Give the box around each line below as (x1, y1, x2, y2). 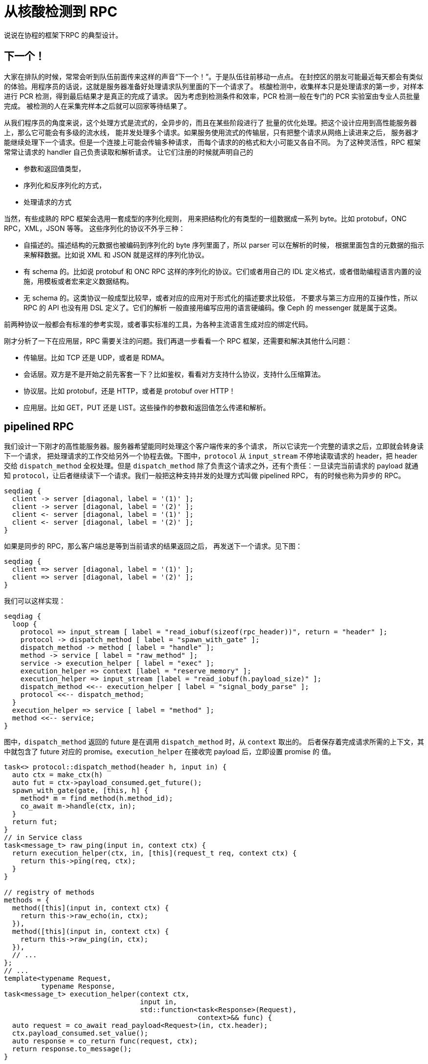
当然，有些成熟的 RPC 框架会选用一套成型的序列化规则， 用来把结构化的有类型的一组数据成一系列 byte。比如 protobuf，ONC (4, 214, 407, 223)
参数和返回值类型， (23, 164, 85, 173)
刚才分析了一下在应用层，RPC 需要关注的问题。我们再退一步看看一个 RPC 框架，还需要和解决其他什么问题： (4, 336, 353, 345)
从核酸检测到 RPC (4, 3, 117, 20)
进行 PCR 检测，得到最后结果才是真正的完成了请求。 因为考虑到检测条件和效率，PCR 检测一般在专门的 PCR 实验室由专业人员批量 (4, 92, 420, 100)
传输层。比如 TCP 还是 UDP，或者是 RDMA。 (23, 353, 169, 362)
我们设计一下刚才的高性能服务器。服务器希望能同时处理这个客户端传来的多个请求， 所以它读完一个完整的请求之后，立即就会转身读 (4, 442, 424, 451)
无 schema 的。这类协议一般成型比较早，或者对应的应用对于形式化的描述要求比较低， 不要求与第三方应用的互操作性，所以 (23, 293, 418, 302)
